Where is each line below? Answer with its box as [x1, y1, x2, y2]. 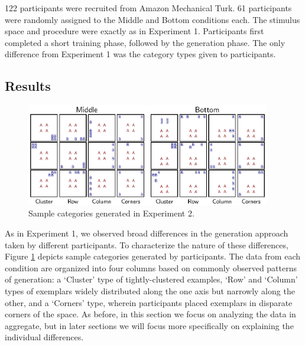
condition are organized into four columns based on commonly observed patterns [5, 261, 297, 274]
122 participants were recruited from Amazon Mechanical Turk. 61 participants [5, 2, 292, 14]
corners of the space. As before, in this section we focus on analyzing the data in [5, 308, 296, 320]
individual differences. [5, 331, 84, 343]
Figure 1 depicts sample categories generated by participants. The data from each [5, 250, 300, 262]
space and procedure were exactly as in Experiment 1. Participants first [5, 25, 264, 37]
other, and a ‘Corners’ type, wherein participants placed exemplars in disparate [5, 296, 293, 308]
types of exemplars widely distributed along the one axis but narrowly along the [5, 285, 295, 297]
